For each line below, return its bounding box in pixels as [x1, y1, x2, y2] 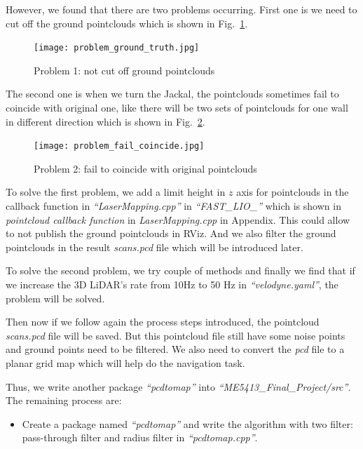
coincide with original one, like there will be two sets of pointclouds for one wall [6, 100, 348, 115]
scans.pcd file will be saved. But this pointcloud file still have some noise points [6, 328, 345, 342]
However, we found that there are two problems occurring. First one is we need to [6, 2, 357, 16]
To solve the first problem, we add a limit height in [6, 185, 226, 199]
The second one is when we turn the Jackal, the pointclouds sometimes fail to [6, 86, 339, 101]
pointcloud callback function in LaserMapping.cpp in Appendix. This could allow [6, 212, 350, 227]
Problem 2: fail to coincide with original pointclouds [34, 161, 257, 175]
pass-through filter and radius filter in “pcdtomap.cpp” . [22, 430, 258, 445]
